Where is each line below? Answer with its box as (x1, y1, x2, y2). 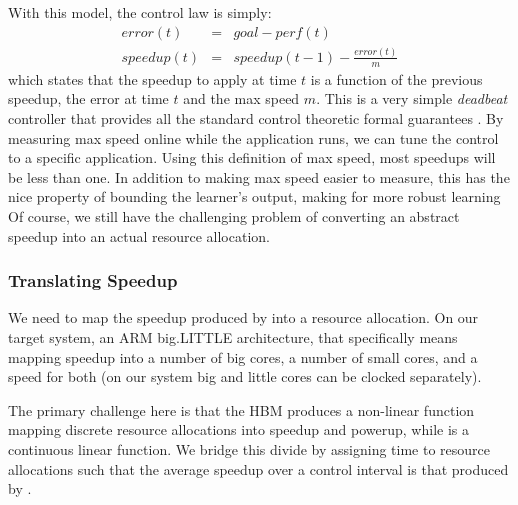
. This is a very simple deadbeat (316, 88, 508, 109)
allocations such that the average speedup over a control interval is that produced (8, 458, 509, 479)
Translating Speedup (8, 268, 178, 293)
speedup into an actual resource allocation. (8, 225, 270, 246)
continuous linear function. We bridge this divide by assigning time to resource (8, 438, 491, 459)
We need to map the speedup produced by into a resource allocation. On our (8, 307, 479, 328)
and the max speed (183, 88, 300, 109)
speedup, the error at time (8, 88, 169, 109)
